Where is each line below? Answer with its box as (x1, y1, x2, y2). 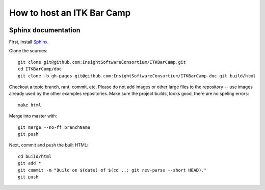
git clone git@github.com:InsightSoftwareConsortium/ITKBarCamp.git (18, 59, 186, 65)
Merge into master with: (9, 113, 57, 119)
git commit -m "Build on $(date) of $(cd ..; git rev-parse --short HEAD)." (18, 167, 207, 173)
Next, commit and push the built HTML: (9, 142, 89, 148)
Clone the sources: (9, 48, 48, 54)
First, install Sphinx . (9, 39, 49, 45)
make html (18, 102, 41, 108)
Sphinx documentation (9, 26, 80, 34)
